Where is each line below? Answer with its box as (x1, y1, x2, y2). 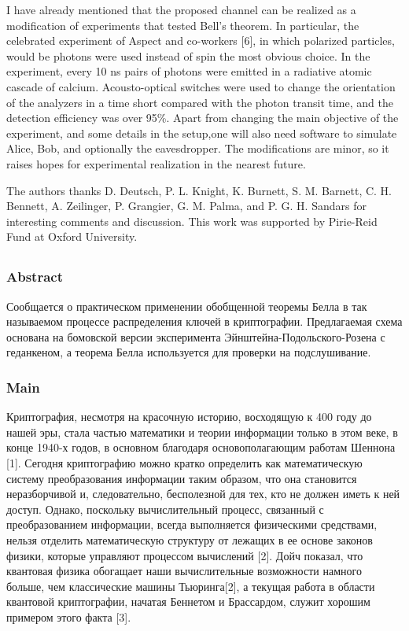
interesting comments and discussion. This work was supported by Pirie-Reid (6, 212, 378, 229)
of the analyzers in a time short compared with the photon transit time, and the (6, 94, 393, 110)
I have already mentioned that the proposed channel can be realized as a (6, 2, 356, 17)
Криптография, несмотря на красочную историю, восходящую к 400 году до (6, 408, 372, 425)
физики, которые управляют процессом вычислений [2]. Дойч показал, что (6, 547, 363, 563)
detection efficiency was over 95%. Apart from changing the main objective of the (6, 109, 399, 126)
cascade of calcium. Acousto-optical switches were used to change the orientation (6, 78, 396, 94)
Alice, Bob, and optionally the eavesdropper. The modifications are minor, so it (6, 140, 389, 157)
